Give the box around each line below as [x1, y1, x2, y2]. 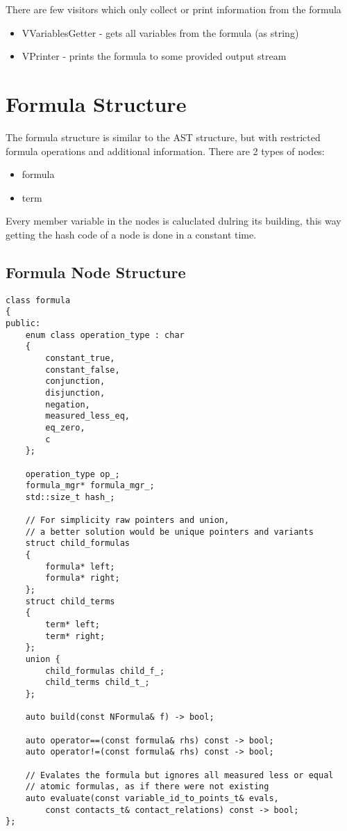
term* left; [45, 620, 101, 630]
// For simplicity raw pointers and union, [25, 515, 230, 526]
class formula [6, 295, 71, 305]
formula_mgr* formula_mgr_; [25, 481, 155, 491]
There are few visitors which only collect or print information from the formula [6, 2, 341, 16]
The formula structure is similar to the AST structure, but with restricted [6, 129, 321, 144]
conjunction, [45, 376, 105, 387]
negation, [45, 399, 90, 410]
